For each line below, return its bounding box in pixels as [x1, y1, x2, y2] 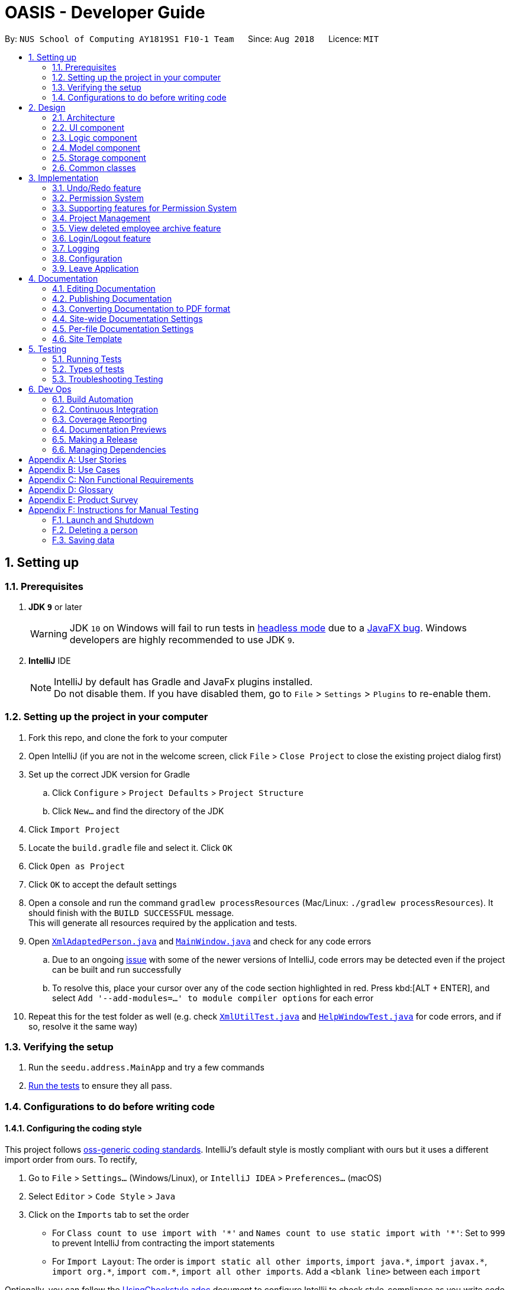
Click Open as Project [28, 860, 125, 871]
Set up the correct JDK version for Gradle [28, 769, 190, 779]
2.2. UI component [52, 122, 125, 133]
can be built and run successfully [52, 964, 182, 975]
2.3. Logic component [52, 132, 137, 143]
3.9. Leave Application [52, 263, 139, 273]
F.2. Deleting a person [52, 524, 138, 535]
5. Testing [28, 343, 67, 354]
